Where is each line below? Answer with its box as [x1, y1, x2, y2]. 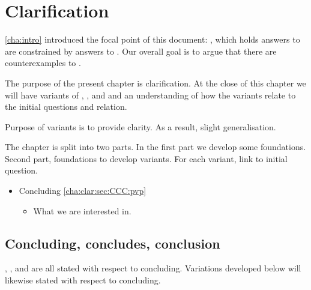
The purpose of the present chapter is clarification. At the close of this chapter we [5, 76, 306, 89]
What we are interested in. [33, 204, 131, 217]
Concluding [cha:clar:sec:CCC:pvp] [19, 184, 146, 197]
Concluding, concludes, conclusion [5, 234, 220, 252]
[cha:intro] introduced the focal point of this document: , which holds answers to [5, 33, 300, 46]
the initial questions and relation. [5, 100, 127, 113]
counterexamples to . [5, 56, 81, 69]
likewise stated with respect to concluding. [5, 274, 161, 286]
